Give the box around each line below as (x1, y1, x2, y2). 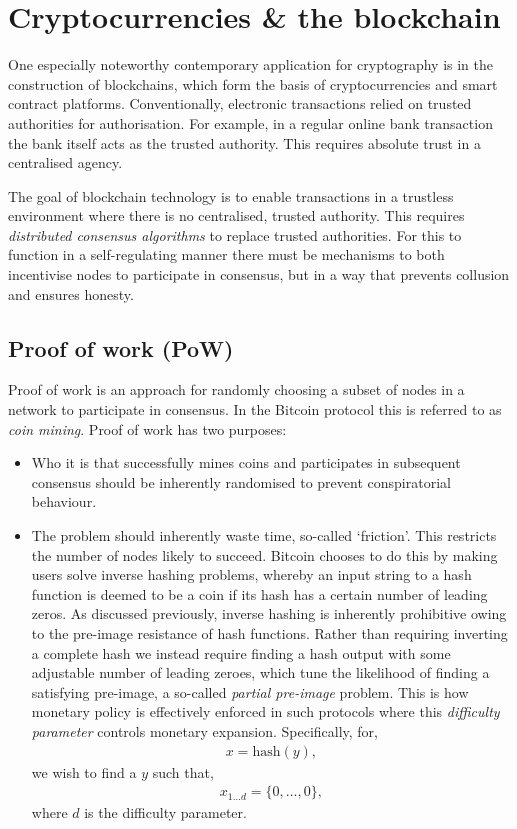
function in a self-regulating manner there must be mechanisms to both (8, 244, 445, 265)
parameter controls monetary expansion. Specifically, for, (31, 720, 379, 741)
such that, (152, 761, 214, 782)
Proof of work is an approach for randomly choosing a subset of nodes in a (8, 379, 465, 400)
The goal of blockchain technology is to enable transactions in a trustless (8, 185, 454, 206)
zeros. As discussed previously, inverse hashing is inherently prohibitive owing (31, 603, 507, 624)
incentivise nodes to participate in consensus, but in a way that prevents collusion (8, 264, 510, 285)
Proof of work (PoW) (8, 332, 234, 363)
